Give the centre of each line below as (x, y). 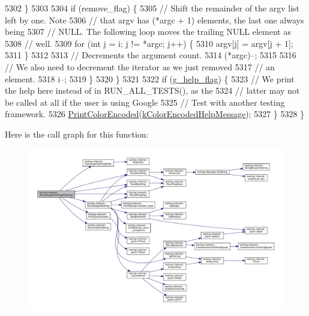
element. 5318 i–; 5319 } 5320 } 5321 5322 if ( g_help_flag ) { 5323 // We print (150, 78)
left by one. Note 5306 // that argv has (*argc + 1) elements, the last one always (154, 20)
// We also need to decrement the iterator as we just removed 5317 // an (140, 66)
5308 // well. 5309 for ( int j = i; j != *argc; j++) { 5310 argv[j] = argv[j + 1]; (149, 43)
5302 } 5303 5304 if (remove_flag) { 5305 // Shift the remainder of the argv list (152, 8)
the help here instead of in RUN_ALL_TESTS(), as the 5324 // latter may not (152, 90)
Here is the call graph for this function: (77, 134)
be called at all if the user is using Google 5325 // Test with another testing (145, 102)
